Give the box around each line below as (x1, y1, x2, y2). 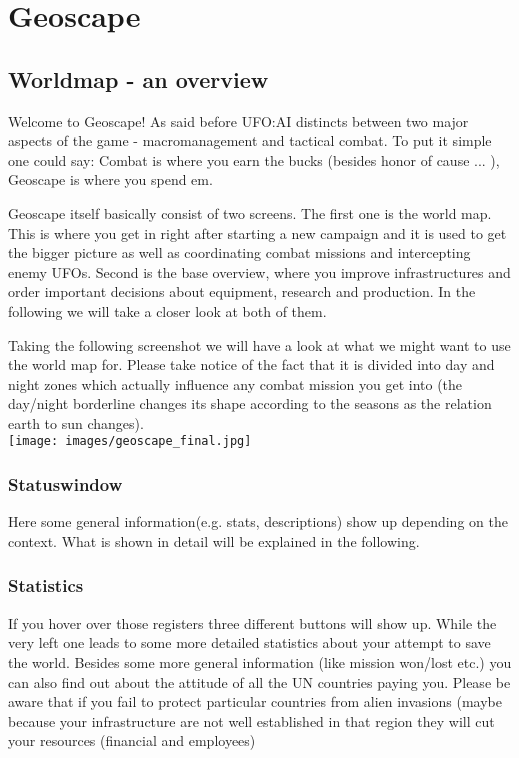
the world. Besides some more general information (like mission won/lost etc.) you (8, 651, 512, 672)
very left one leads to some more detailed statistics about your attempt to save (8, 632, 491, 653)
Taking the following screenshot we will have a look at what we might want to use (8, 334, 511, 355)
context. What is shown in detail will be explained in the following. (8, 530, 420, 551)
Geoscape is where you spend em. (8, 169, 213, 190)
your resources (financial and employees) (8, 730, 256, 751)
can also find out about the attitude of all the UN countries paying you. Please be (8, 671, 511, 692)
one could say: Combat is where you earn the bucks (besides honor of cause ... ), (8, 149, 500, 170)
